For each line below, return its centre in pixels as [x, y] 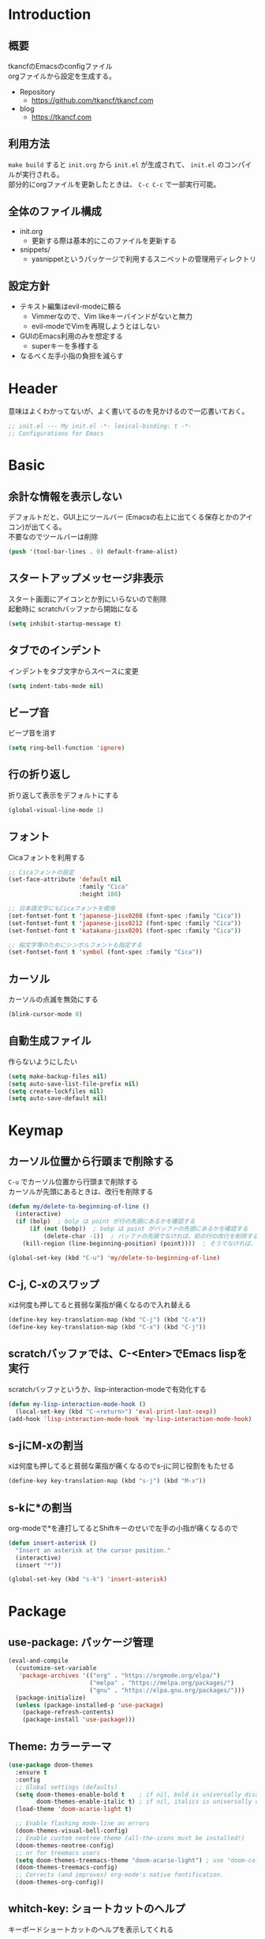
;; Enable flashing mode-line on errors [82, 1824]
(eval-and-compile [38, 1661]
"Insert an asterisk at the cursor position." [93, 1550]
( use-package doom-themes [50, 1765]
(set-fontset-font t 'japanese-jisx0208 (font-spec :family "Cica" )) [125, 916]
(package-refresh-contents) [68, 1712]
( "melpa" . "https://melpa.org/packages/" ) [162, 1683]
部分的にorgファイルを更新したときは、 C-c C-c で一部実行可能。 [114, 184]
